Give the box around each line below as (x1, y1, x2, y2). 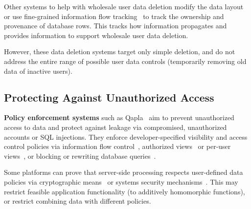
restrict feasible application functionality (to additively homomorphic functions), (4, 186, 245, 196)
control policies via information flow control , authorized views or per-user (4, 141, 231, 151)
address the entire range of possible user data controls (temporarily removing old (4, 56, 247, 66)
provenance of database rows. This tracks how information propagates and (4, 21, 227, 31)
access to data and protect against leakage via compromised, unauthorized (4, 122, 227, 132)
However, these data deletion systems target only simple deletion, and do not (4, 46, 235, 57)
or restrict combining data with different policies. (4, 196, 151, 206)
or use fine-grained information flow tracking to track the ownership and (4, 11, 224, 21)
